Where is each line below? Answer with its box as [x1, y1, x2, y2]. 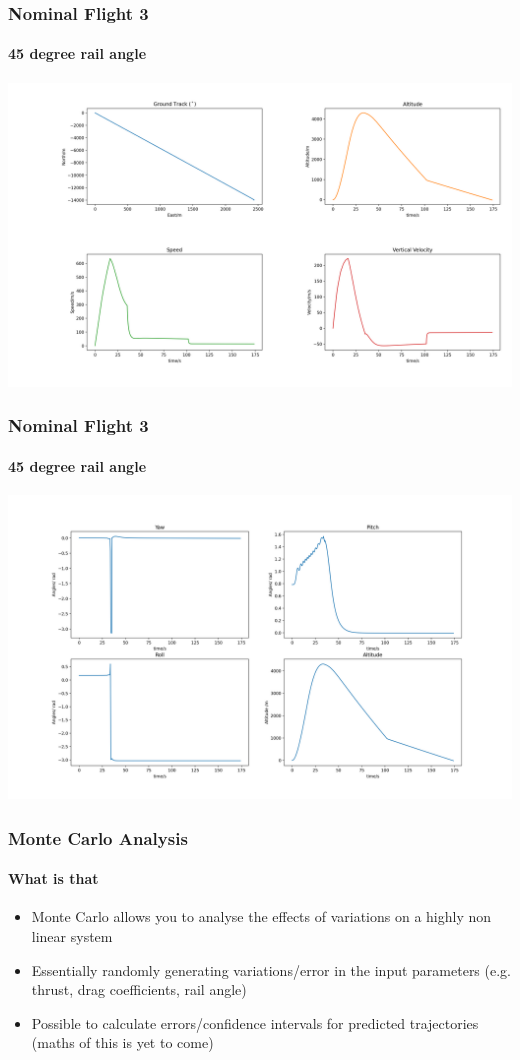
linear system [31, 926, 113, 947]
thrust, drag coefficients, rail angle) [31, 979, 247, 1000]
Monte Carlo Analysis [8, 825, 188, 850]
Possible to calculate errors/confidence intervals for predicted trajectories [31, 1012, 479, 1033]
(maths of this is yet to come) [31, 1032, 214, 1053]
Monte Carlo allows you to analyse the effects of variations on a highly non [31, 906, 492, 927]
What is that [8, 868, 99, 889]
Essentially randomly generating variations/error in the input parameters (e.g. [31, 959, 511, 980]
